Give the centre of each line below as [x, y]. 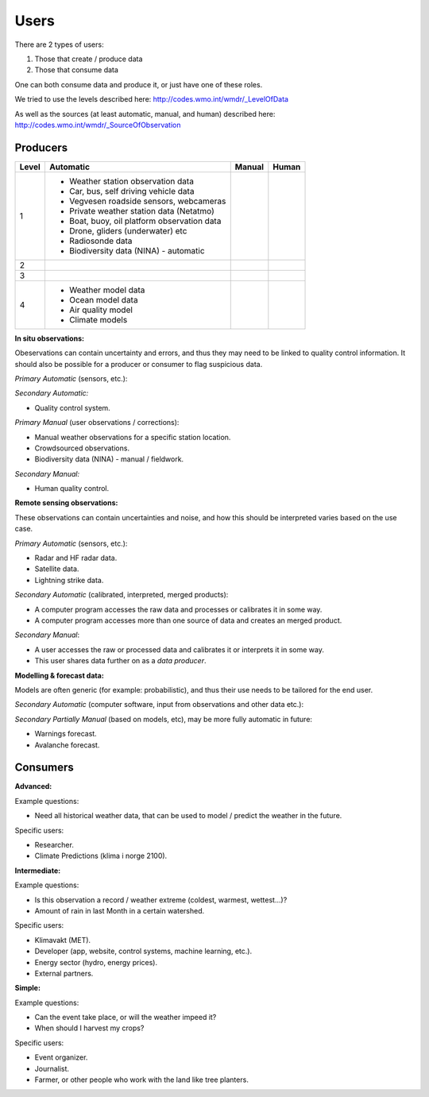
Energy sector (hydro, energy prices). [96, 962]
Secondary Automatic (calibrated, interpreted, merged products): [122, 595]
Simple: [28, 988]
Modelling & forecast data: [60, 675]
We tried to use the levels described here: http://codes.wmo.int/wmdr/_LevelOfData [152, 99]
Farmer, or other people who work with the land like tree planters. [142, 1080]
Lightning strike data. [69, 580]
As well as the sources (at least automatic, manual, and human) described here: [145, 114]
